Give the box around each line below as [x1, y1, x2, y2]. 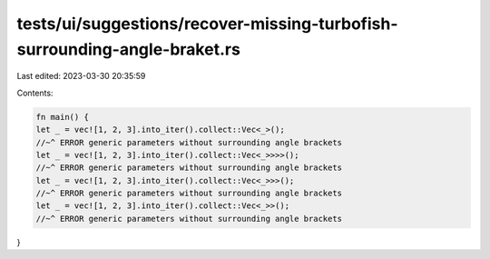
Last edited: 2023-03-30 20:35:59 [16, 71, 146, 82]
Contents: [16, 87, 54, 98]
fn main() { [35, 112, 90, 122]
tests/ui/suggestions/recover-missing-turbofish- [16, 14, 398, 34]
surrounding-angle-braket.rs [16, 39, 240, 59]
